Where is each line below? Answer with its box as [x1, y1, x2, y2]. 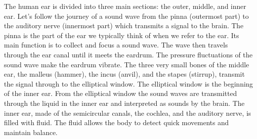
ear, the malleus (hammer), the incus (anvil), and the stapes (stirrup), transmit [4, 69, 245, 79]
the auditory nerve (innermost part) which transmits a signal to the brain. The [4, 20, 244, 31]
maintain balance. [4, 127, 58, 137]
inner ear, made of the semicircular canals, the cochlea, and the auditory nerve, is [4, 107, 251, 118]
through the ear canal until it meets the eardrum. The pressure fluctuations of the [4, 49, 253, 59]
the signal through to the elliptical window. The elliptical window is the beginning [4, 78, 253, 89]
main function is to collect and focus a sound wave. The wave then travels [4, 40, 228, 50]
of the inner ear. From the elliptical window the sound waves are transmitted [4, 88, 237, 98]
